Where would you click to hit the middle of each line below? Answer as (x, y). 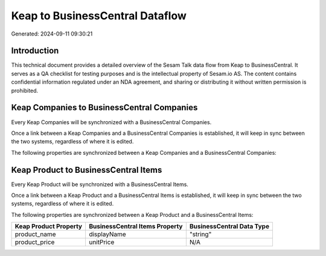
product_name (36, 234)
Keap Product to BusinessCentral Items (87, 170)
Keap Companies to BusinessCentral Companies (104, 108)
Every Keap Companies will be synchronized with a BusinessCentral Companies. (111, 122)
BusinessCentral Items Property (136, 226)
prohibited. (25, 90)
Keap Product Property (49, 226)
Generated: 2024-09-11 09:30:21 (52, 34)
